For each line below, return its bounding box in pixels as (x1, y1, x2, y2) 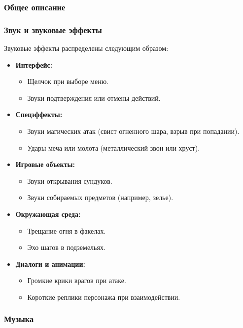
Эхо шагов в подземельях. (27, 242, 105, 252)
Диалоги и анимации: (15, 258, 85, 269)
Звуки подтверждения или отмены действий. (27, 92, 161, 103)
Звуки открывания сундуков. (27, 175, 112, 186)
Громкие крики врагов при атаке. (27, 275, 126, 286)
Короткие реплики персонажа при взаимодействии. (27, 291, 180, 302)
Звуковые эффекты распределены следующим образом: (4, 43, 169, 53)
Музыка (4, 313, 34, 325)
